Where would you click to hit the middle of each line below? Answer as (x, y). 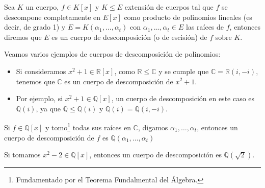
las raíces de (205, 27)
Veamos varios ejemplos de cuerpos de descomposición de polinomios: (112, 54)
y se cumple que (184, 71)
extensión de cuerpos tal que (169, 7)
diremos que (23, 37)
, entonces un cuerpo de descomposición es (155, 155)
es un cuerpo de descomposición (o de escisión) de (129, 37)
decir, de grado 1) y (35, 27)
